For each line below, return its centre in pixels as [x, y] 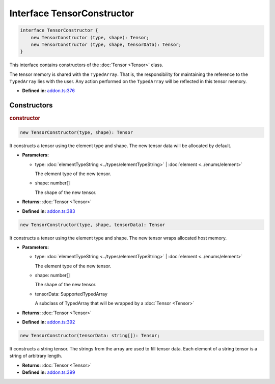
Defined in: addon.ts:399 [49, 372]
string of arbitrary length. [36, 356]
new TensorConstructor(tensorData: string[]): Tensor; [90, 336]
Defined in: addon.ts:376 [48, 91]
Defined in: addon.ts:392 [49, 322]
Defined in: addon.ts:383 [49, 211]
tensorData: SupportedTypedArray [71, 294]
